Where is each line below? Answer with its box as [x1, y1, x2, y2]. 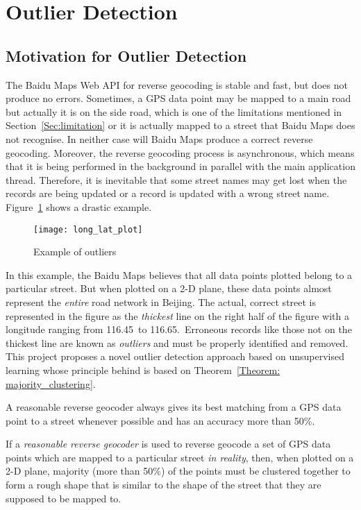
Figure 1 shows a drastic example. [6, 199, 152, 214]
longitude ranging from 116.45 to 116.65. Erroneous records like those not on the [6, 322, 352, 337]
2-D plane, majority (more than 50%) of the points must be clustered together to [6, 464, 351, 478]
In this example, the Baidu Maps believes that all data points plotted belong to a [6, 267, 353, 282]
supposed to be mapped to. [6, 491, 121, 505]
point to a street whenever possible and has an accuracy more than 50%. [6, 413, 315, 427]
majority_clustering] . [6, 376, 96, 391]
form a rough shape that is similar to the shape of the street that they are [6, 477, 321, 492]
